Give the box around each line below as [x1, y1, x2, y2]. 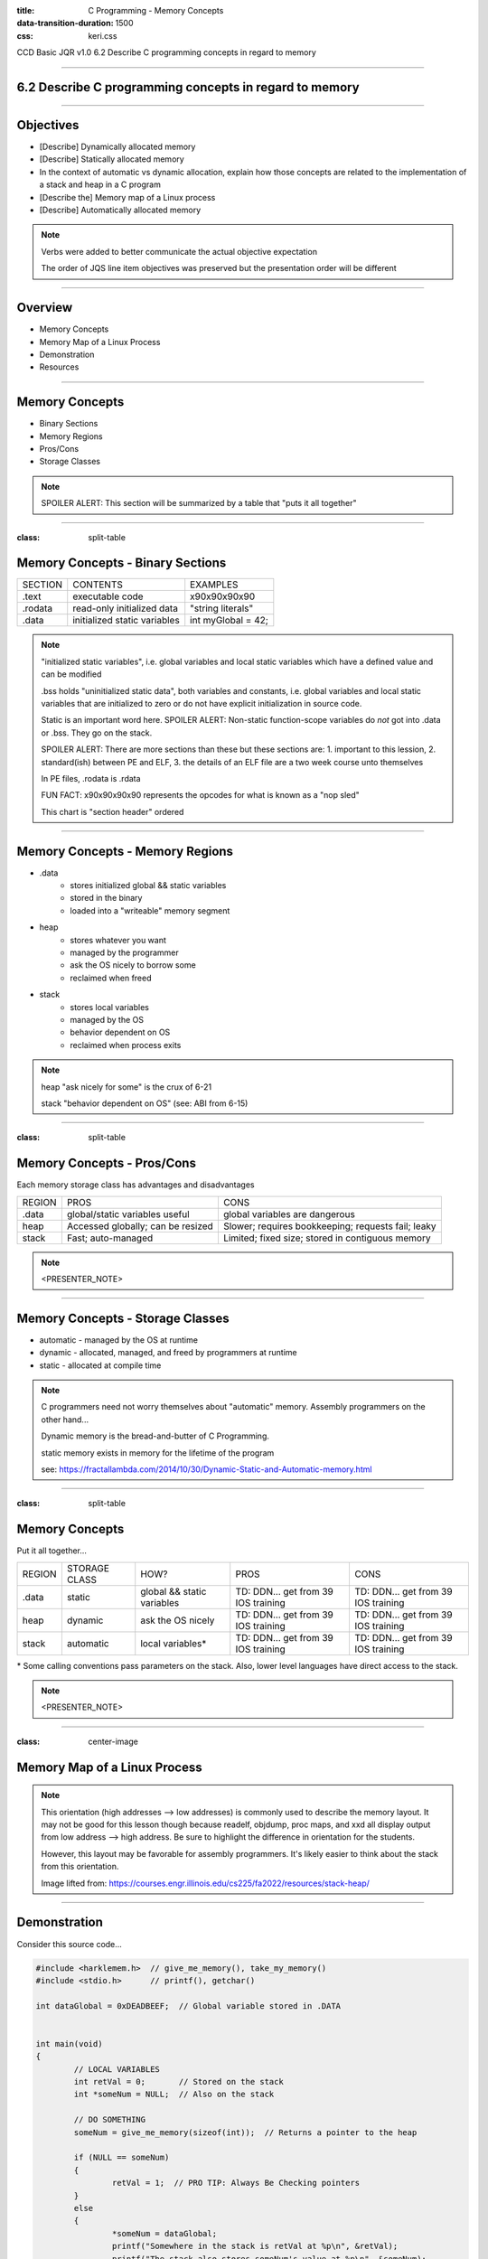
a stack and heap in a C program [39, 179, 162, 190]
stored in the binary [70, 893, 143, 904]
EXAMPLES [190, 578, 239, 591]
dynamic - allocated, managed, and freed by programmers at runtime [39, 1347, 297, 1358]
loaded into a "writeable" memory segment [70, 905, 230, 916]
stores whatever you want [70, 934, 167, 945]
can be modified [41, 669, 102, 680]
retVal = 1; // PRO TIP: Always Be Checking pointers [111, 2178, 361, 2189]
